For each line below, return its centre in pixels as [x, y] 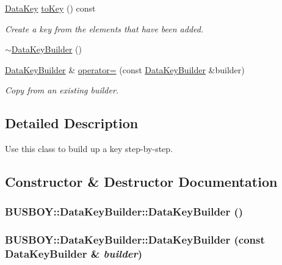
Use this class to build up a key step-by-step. [89, 149]
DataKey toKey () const [50, 8]
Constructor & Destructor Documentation [141, 182]
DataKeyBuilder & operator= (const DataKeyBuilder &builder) [125, 69]
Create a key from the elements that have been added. [104, 28]
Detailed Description [72, 123]
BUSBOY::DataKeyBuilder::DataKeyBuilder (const [135, 240]
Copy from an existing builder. [62, 90]
